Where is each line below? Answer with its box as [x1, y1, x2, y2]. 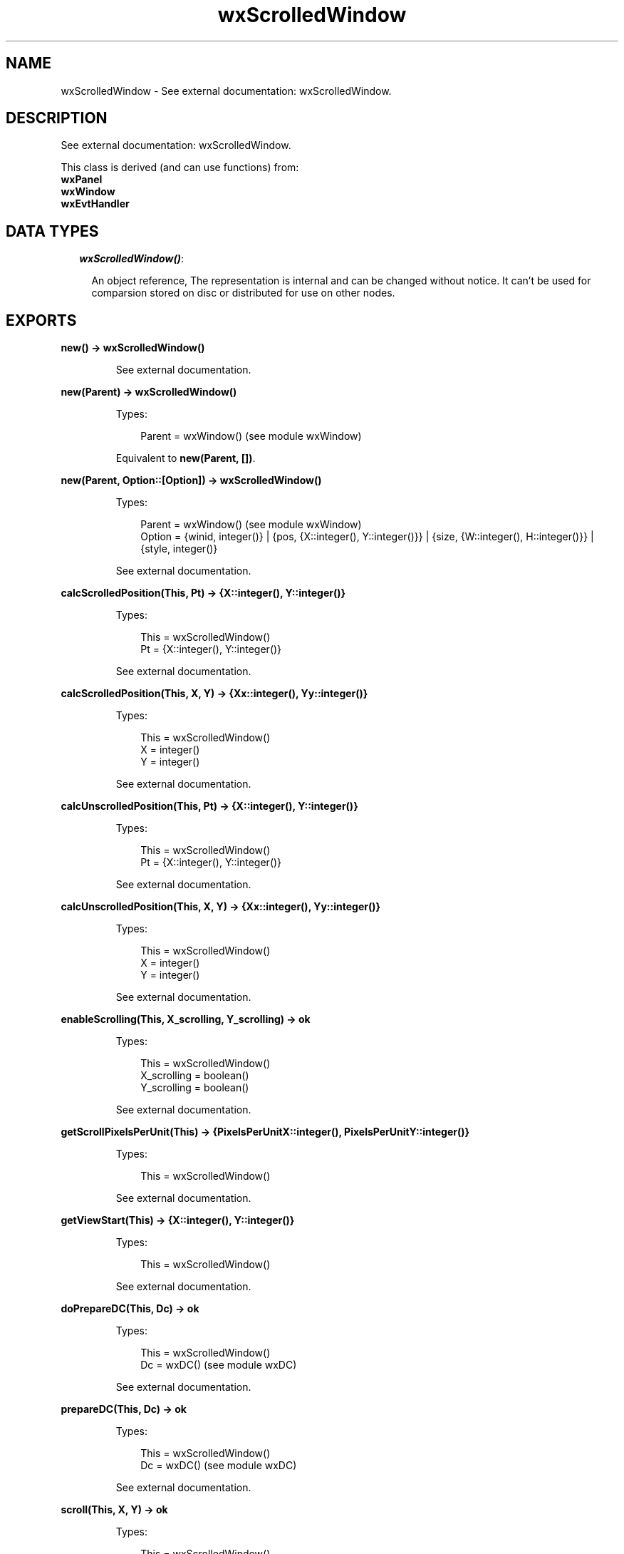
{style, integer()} [140, 542, 218, 555]
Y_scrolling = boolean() [140, 1081, 249, 1094]
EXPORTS [6, 311, 77, 329]
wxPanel [61, 173, 103, 186]
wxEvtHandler [61, 197, 130, 210]
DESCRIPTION [6, 109, 108, 128]
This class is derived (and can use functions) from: [61, 161, 299, 174]
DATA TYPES [6, 222, 99, 240]
